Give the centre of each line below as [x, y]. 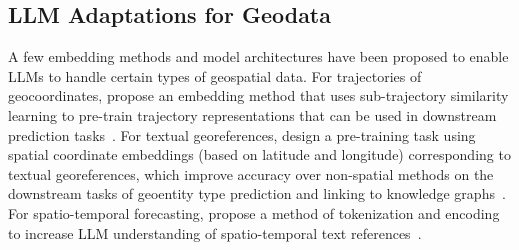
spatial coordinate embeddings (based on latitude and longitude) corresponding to [259, 154]
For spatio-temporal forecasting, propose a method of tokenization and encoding [254, 212]
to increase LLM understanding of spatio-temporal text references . [215, 232]
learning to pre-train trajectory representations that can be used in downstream [252, 114]
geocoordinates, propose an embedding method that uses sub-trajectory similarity [258, 95]
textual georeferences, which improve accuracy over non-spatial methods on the [251, 173]
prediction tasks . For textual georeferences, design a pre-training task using [242, 134]
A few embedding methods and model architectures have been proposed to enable [258, 56]
